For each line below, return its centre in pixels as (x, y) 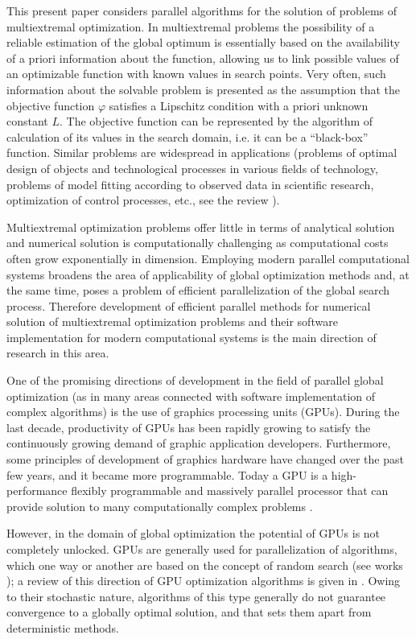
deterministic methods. (63, 627)
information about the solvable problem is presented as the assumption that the (204, 89)
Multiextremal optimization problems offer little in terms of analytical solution (201, 227)
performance (37, 491)
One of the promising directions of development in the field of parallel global (195, 380)
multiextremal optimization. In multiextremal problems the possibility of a (191, 26)
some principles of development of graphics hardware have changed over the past (205, 459)
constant (27, 121)
